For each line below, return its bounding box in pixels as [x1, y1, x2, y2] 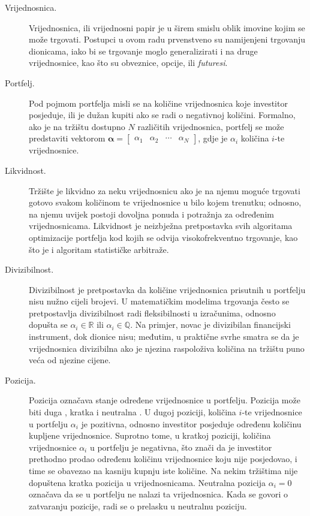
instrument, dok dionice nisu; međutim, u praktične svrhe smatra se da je [29, 330, 299, 343]
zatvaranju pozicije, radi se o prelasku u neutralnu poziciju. [29, 499, 247, 512]
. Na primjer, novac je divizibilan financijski [130, 318, 291, 331]
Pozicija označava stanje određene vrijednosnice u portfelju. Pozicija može [29, 394, 300, 406]
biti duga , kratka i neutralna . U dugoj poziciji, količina [29, 406, 236, 418]
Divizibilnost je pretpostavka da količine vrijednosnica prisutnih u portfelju [29, 283, 306, 295]
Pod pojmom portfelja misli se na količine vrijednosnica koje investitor [29, 96, 288, 109]
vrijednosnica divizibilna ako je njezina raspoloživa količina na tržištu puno [29, 342, 305, 354]
